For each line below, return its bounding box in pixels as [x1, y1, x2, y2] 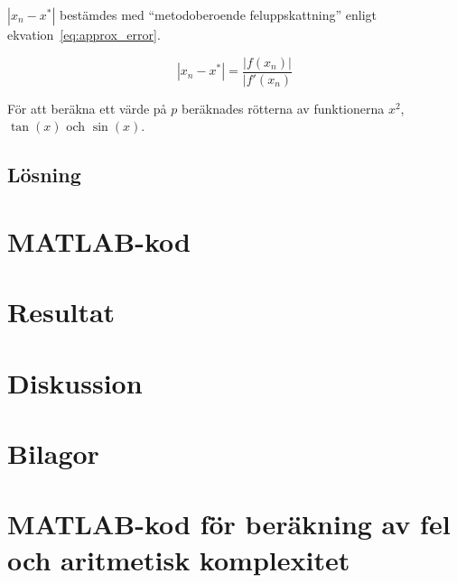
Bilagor [7, 434, 99, 471]
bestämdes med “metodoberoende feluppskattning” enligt [59, 5, 378, 23]
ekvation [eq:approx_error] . [7, 25, 161, 43]
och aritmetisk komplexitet [7, 541, 350, 578]
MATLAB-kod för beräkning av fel [7, 505, 451, 542]
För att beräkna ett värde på [7, 98, 167, 117]
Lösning [7, 161, 81, 189]
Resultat [7, 293, 116, 330]
